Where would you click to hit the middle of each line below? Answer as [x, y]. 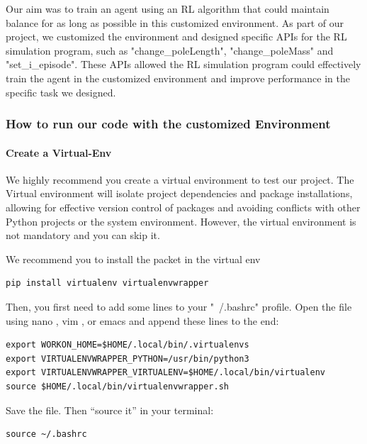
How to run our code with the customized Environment [168, 124]
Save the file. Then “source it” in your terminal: [110, 410]
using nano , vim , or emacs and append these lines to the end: [142, 320]
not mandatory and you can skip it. [83, 235]
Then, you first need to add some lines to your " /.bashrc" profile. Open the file [179, 306]
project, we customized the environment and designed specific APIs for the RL [176, 37]
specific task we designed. [61, 92]
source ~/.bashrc [46, 434]
